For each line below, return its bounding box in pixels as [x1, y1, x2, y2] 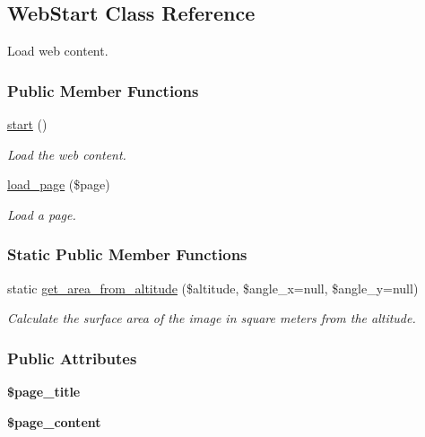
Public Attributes [7, 346, 137, 369]
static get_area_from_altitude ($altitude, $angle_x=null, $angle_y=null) [7, 278, 419, 297]
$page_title [7, 382, 81, 401]
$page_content [7, 412, 101, 431]
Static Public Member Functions [7, 243, 247, 266]
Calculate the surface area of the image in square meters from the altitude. [7, 309, 416, 328]
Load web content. [7, 41, 108, 60]
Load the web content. [7, 144, 126, 163]
